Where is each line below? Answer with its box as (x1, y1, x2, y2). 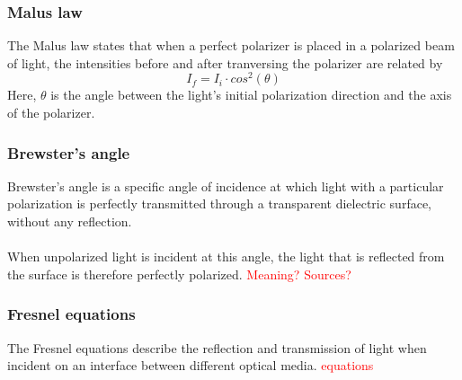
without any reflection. (7, 212, 132, 231)
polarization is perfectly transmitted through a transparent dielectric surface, (7, 194, 431, 213)
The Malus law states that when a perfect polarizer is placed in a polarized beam (7, 36, 455, 55)
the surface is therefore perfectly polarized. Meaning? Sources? (7, 264, 351, 283)
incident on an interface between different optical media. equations (7, 356, 374, 375)
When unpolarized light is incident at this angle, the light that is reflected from (7, 247, 445, 266)
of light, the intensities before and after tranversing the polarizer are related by (7, 53, 443, 72)
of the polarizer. (7, 103, 95, 122)
